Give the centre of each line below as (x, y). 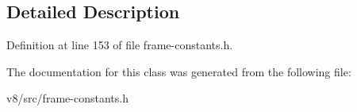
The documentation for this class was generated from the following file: (179, 71)
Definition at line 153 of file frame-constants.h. (120, 45)
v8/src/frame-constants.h (67, 98)
